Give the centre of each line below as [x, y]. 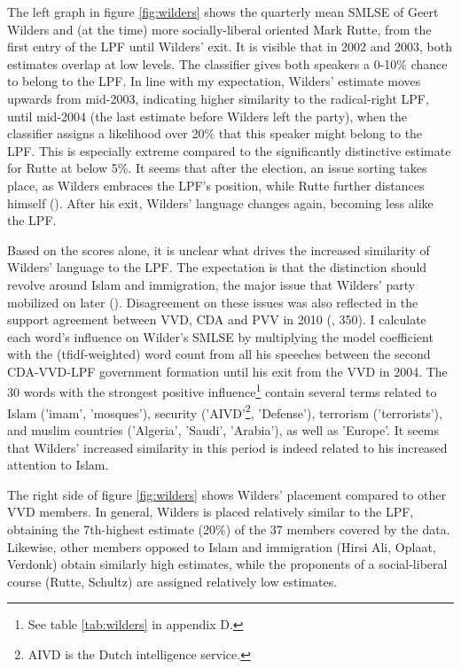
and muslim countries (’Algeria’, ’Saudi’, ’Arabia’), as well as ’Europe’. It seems [223, 429]
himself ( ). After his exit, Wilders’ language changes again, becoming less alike [220, 202]
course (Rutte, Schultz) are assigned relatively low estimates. [172, 581]
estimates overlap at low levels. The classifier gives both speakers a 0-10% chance [227, 63]
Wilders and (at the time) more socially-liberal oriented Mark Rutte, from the [219, 29]
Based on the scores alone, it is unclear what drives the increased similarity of [219, 249]
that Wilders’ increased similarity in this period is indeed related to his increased [227, 447]
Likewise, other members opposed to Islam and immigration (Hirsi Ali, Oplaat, [222, 546]
